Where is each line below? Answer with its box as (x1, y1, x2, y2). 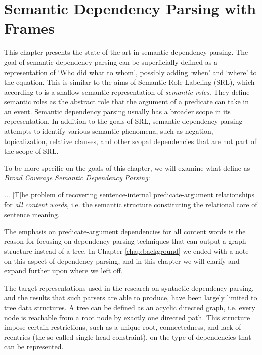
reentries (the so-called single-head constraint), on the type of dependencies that (4, 331, 251, 342)
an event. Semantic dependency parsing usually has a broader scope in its (4, 106, 231, 116)
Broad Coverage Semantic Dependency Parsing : (4, 172, 150, 183)
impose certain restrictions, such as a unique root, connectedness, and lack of (4, 322, 241, 332)
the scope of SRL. (4, 146, 59, 156)
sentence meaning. (4, 209, 60, 220)
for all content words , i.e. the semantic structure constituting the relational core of (4, 199, 257, 209)
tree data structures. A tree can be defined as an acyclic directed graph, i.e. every (4, 302, 255, 312)
